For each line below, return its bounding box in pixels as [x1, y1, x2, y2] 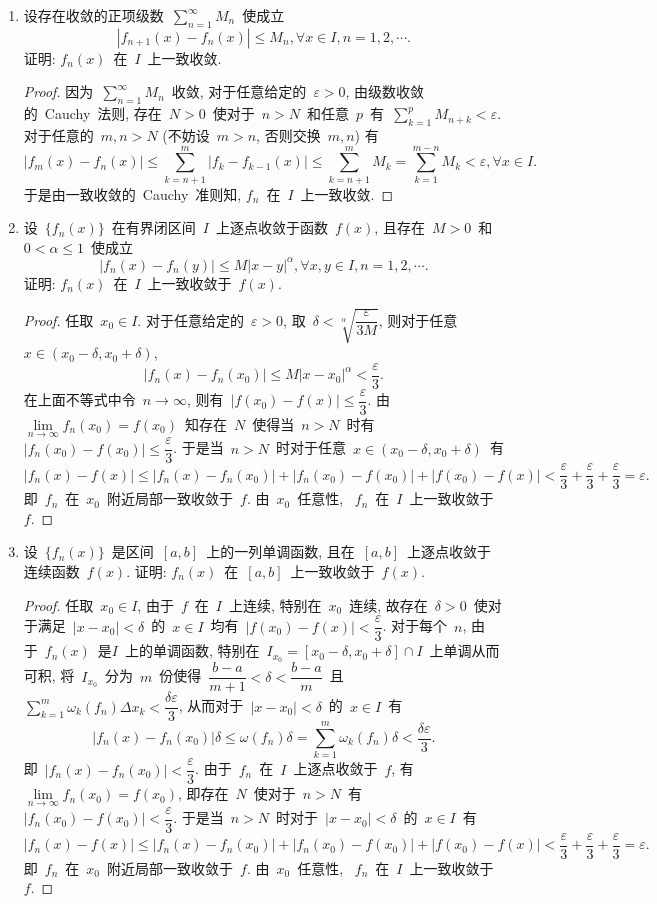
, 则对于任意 [378, 309, 458, 330]
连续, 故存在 [349, 594, 428, 615]
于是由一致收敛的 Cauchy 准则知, [23, 183, 242, 204]
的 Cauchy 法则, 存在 [23, 103, 162, 124]
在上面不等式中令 [23, 389, 136, 410]
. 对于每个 [382, 615, 448, 636]
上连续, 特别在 [228, 594, 322, 615]
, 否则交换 [256, 124, 321, 145]
